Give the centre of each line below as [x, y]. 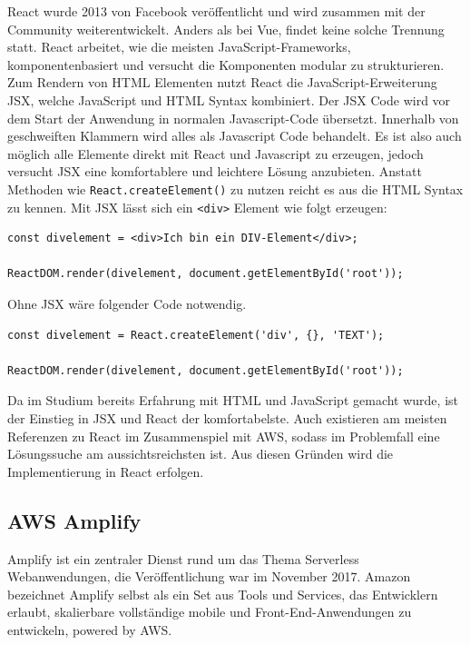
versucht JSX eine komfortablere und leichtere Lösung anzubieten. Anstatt [215, 171]
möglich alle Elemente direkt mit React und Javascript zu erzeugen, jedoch [215, 153]
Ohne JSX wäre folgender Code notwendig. [127, 304]
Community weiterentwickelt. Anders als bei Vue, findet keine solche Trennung [226, 29]
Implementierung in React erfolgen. [106, 471]
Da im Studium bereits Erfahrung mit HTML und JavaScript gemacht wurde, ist [233, 400]
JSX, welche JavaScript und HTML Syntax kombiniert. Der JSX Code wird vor [229, 99]
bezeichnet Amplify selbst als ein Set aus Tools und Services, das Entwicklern [223, 594]
